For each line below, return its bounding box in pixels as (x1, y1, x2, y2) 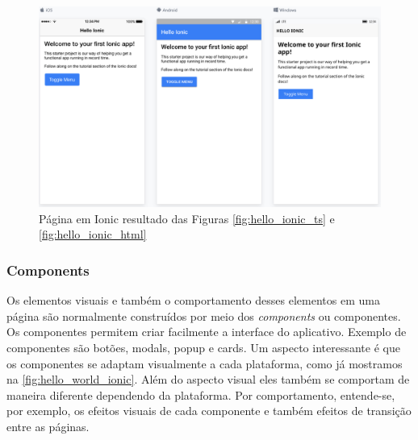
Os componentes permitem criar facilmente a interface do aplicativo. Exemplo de (6, 323, 407, 340)
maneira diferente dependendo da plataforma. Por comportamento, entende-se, (6, 386, 395, 403)
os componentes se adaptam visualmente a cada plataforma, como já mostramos (6, 355, 403, 372)
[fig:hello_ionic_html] (39, 226, 147, 243)
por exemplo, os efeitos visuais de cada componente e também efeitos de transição (6, 402, 412, 419)
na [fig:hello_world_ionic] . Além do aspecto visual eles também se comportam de (6, 371, 410, 388)
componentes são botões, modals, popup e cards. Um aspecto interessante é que (6, 339, 400, 356)
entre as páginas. (6, 418, 90, 435)
